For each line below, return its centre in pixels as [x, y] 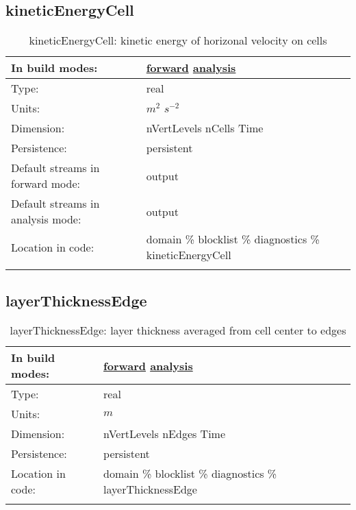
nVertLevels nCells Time [205, 128]
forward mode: [46, 184]
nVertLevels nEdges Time [165, 434]
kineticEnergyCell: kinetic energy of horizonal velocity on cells [178, 40]
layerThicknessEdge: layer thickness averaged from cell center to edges [178, 330]
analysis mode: [46, 219]
